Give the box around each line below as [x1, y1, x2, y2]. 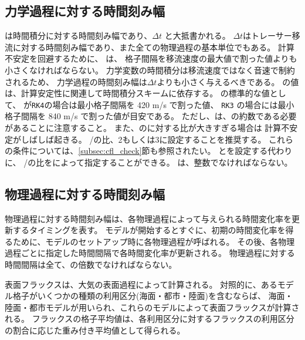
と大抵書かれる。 [164, 29, 231, 42]
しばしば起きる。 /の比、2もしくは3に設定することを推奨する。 [21, 133, 266, 145]
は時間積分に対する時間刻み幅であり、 [5, 29, 152, 42]
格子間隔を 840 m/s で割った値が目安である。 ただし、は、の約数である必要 [5, 110, 297, 122]
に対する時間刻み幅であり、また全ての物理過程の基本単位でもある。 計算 [12, 41, 294, 53]
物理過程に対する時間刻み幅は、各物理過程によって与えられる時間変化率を [5, 212, 292, 224]
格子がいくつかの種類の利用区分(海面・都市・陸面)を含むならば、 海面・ [12, 289, 293, 302]
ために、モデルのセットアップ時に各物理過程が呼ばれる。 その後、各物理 [12, 235, 295, 247]
